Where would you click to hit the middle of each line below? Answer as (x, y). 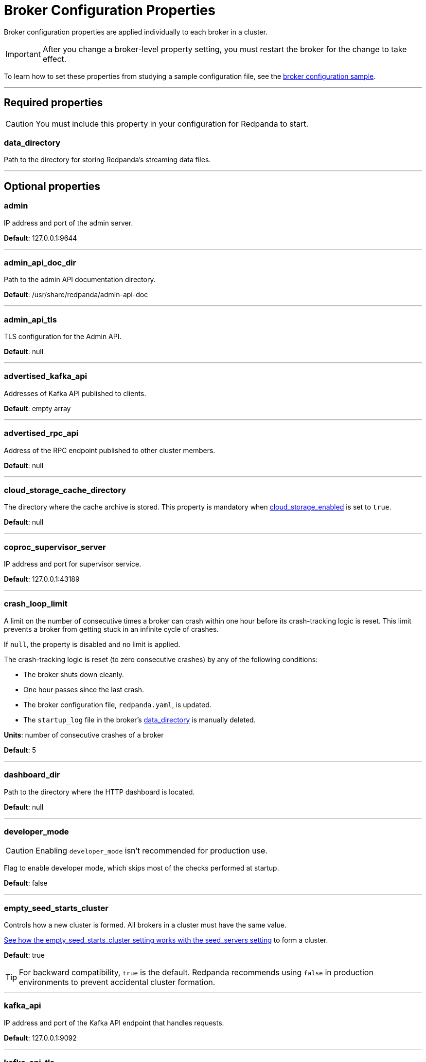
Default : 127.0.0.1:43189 (42, 579)
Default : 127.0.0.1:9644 (41, 238)
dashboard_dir (32, 775)
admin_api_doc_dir (40, 262)
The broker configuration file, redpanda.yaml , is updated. (117, 704)
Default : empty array (37, 408)
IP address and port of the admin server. (69, 223)
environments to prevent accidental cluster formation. (117, 982)
